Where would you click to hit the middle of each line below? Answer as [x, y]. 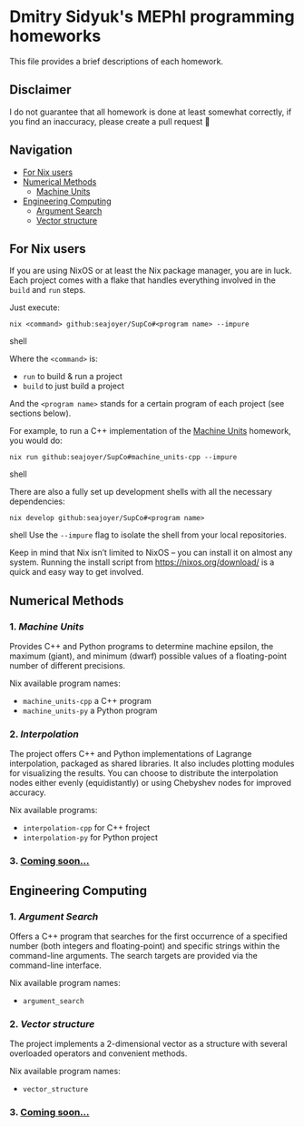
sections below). [40, 413]
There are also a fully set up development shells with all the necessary [141, 492]
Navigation [41, 151]
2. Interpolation [44, 734]
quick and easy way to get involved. [77, 572]
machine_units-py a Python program [90, 710]
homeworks [55, 36]
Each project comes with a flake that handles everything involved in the [143, 280]
